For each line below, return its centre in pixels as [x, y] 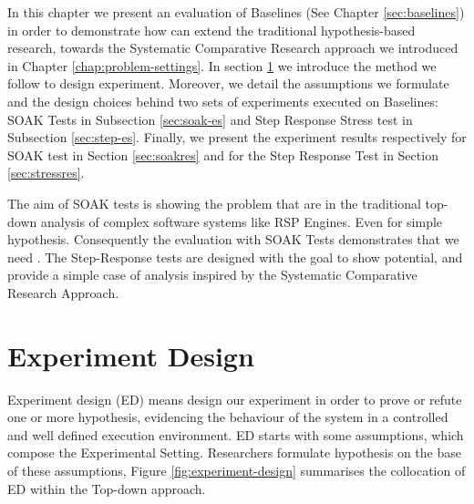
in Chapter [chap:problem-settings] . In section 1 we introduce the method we [222, 65]
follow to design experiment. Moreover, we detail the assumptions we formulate [228, 83]
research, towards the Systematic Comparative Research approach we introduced [233, 48]
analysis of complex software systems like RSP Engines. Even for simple [242, 221]
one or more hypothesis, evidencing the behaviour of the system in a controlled [228, 417]
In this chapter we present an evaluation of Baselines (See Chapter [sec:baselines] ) [236, 12]
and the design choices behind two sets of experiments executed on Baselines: [223, 101]
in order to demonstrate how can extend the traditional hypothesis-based [211, 30]
